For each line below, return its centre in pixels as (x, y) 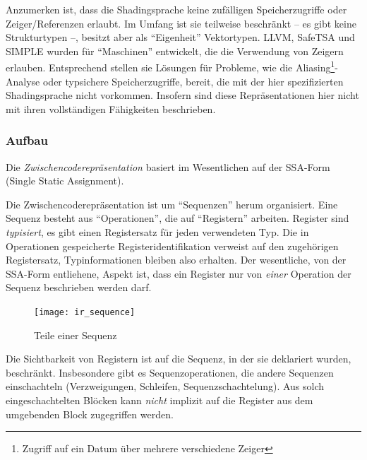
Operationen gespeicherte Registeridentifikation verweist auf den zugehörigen (172, 246)
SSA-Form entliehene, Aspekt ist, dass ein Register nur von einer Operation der (179, 273)
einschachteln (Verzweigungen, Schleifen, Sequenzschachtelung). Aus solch (165, 386)
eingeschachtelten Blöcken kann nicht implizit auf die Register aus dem (160, 400)
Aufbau (27, 140)
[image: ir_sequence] (85, 312)
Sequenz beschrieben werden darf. (79, 287)
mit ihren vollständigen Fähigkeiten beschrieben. (111, 108)
